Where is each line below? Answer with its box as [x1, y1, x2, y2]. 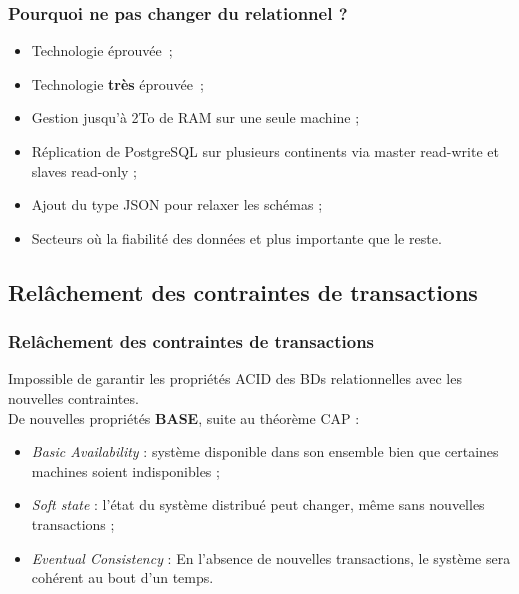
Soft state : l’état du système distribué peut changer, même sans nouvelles [31, 494, 485, 515]
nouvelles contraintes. [8, 387, 139, 408]
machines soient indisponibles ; [31, 460, 220, 481]
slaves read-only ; [31, 160, 137, 181]
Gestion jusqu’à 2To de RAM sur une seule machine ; [31, 107, 360, 128]
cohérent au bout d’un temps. [31, 567, 214, 588]
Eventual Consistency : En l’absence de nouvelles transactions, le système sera [31, 547, 511, 568]
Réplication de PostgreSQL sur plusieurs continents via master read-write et [31, 141, 499, 161]
